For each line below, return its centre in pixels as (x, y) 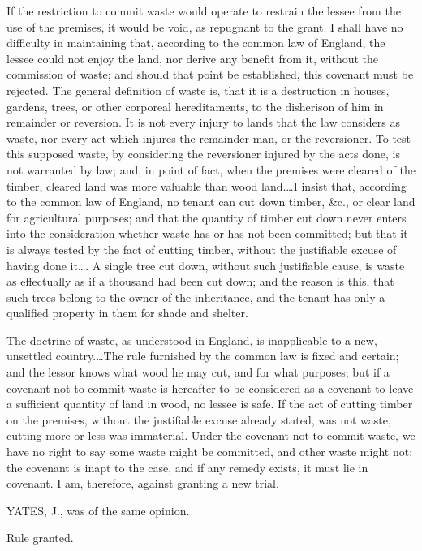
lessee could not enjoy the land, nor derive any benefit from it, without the (193, 58)
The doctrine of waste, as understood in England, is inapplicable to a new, (192, 340)
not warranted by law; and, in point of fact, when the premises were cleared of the (211, 169)
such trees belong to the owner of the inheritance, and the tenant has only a (196, 297)
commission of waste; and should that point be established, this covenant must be (210, 74)
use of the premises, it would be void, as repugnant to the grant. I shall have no (205, 26)
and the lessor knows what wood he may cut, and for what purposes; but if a (198, 372)
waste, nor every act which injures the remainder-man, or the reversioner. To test (209, 138)
